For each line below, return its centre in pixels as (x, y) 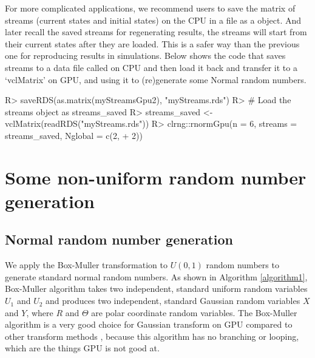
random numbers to (242, 265)
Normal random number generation (119, 239)
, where (40, 312)
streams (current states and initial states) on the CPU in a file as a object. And (153, 20)
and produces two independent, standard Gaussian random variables (173, 301)
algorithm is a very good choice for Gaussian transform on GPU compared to (149, 324)
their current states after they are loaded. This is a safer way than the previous (152, 43)
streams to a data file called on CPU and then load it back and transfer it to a (151, 67)
